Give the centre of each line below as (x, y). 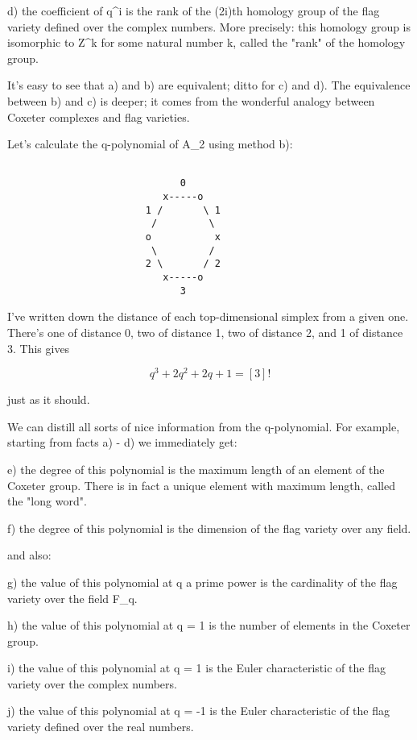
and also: (29, 555)
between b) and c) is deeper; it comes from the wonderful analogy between (191, 100)
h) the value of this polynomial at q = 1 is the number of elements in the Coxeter (209, 625)
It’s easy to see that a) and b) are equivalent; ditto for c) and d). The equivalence (209, 85)
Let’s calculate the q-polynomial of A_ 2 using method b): (150, 144)
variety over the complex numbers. (92, 683)
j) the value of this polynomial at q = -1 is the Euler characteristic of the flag (198, 711)
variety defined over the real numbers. (101, 727)
